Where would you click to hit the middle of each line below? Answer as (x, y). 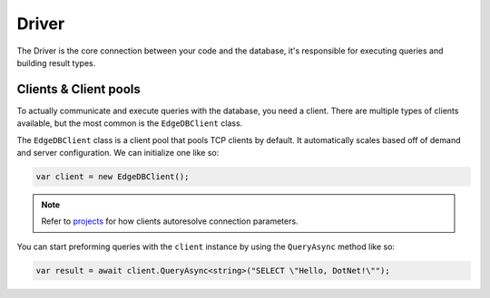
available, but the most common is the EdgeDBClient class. (130, 123)
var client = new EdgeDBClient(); (113, 177)
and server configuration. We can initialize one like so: (118, 153)
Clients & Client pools (78, 89)
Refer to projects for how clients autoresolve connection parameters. (170, 221)
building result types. (56, 62)
